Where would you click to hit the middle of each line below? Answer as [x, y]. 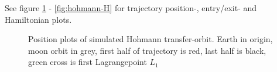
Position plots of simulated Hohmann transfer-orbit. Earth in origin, [151, 39]
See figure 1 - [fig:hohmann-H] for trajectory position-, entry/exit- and [131, 8]
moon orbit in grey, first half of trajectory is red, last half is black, [147, 50]
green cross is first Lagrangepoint [88, 62]
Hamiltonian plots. [38, 19]
